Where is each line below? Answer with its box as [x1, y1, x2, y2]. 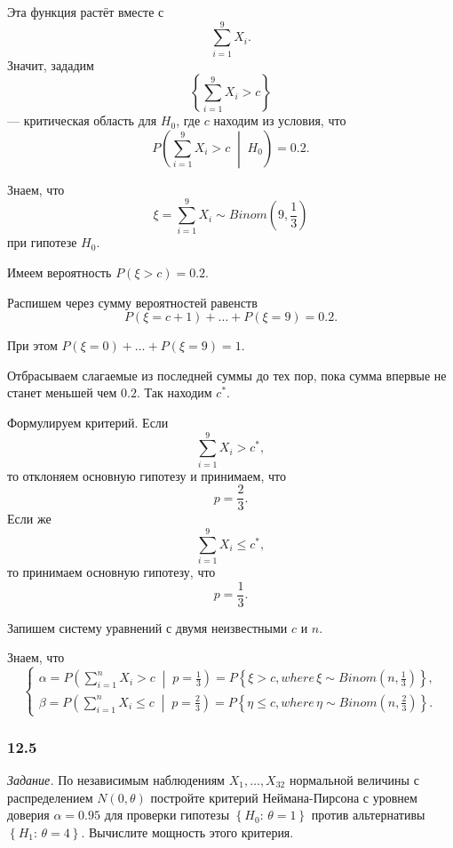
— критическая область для [7, 111, 157, 130]
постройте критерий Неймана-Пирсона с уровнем [150, 788, 417, 806]
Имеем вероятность [7, 262, 112, 281]
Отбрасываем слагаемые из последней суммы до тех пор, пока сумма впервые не [7, 365, 447, 384]
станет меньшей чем [7, 383, 117, 402]
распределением [7, 788, 93, 806]
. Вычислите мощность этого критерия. [81, 822, 294, 841]
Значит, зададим [7, 55, 94, 74]
